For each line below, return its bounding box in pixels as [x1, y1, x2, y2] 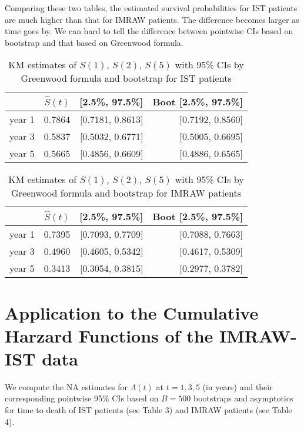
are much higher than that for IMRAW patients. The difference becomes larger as [5, 13, 299, 25]
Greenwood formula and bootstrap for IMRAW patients [11, 186, 242, 200]
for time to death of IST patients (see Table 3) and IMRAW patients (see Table [5, 404, 292, 416]
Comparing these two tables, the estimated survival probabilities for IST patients [5, 2, 298, 14]
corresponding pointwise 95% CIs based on [5, 392, 159, 404]
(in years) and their [202, 380, 273, 393]
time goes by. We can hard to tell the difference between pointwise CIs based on [5, 25, 293, 37]
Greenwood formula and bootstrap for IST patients [21, 71, 232, 85]
